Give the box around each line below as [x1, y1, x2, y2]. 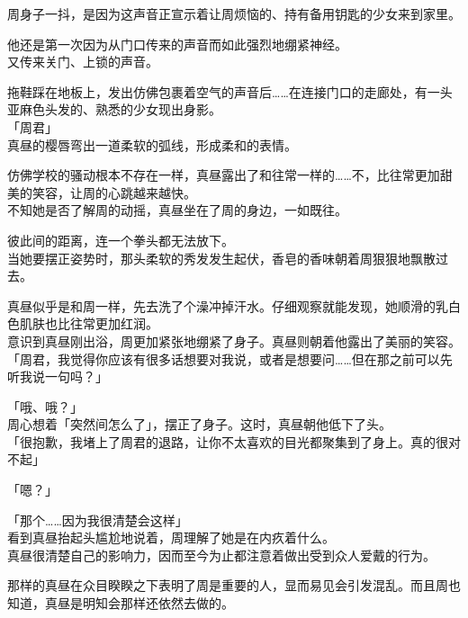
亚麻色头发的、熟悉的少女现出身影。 [7, 100, 221, 119]
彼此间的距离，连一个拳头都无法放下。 [7, 230, 234, 249]
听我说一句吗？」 [7, 367, 108, 386]
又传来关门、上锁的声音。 [7, 52, 158, 71]
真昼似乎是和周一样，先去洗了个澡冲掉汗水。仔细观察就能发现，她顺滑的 [7, 296, 436, 315]
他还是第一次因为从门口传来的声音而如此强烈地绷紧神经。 [7, 34, 347, 53]
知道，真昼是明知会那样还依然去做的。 [7, 594, 234, 613]
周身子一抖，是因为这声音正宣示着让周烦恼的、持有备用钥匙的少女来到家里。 [7, 4, 461, 22]
